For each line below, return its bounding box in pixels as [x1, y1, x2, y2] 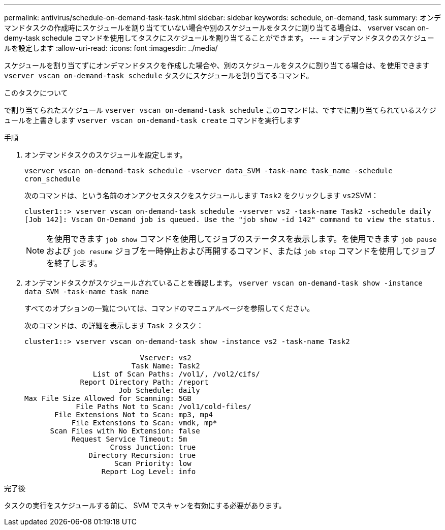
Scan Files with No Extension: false [50, 427, 200, 435]
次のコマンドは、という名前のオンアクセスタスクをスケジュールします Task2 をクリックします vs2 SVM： [24, 191, 378, 200]
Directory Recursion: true [88, 451, 196, 459]
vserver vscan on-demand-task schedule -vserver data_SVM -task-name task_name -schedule [24, 167, 393, 175]
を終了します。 [46, 258, 103, 268]
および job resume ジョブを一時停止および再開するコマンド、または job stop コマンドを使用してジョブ [46, 246, 435, 256]
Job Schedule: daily [118, 386, 200, 394]
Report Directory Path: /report [80, 378, 209, 386]
